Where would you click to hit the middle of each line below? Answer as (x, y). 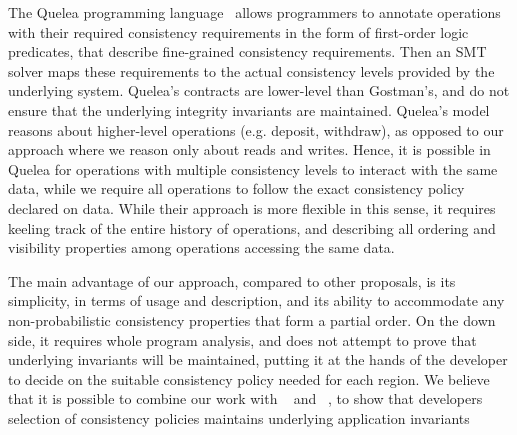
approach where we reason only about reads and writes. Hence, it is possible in (249, 149)
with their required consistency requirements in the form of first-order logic (238, 31)
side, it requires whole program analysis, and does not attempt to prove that (242, 339)
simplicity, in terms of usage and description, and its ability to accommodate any (256, 300)
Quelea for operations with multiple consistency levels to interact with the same (253, 168)
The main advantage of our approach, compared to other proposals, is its (232, 280)
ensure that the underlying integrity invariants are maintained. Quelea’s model (249, 109)
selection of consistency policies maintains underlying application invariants (239, 417)
